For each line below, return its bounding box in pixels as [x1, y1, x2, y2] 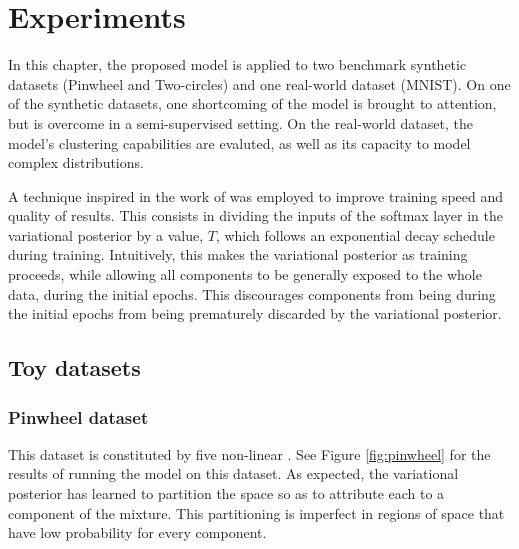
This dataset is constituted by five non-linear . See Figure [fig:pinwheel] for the [8, 443, 491, 464]
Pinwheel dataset [8, 404, 149, 429]
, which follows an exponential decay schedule [215, 224, 495, 245]
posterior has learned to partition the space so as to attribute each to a [8, 483, 445, 504]
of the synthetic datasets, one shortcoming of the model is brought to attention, [8, 93, 497, 114]
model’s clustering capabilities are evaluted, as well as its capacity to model [8, 132, 471, 153]
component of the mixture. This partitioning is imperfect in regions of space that [8, 502, 505, 523]
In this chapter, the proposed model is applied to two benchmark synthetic [8, 54, 467, 75]
